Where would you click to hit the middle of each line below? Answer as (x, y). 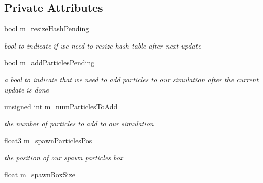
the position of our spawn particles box (64, 157)
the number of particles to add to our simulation (79, 123)
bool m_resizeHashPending (47, 29)
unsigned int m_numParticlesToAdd (61, 106)
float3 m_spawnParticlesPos (48, 140)
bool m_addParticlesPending (50, 62)
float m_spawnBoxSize (40, 174)
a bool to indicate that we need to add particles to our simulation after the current (131, 79)
